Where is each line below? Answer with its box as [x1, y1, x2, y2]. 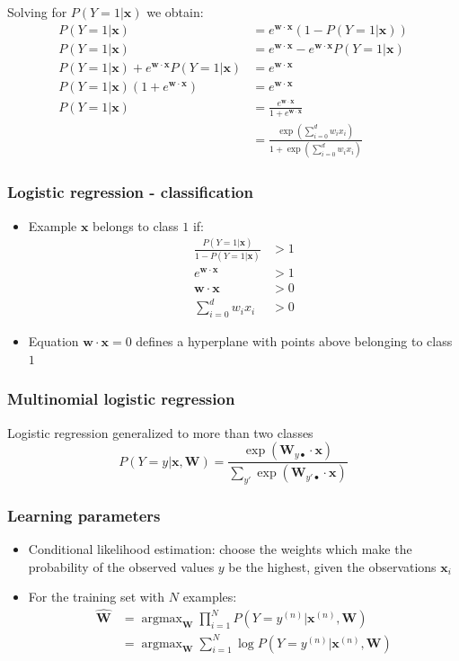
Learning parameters [7, 504, 161, 526]
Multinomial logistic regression [7, 388, 235, 410]
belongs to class [93, 216, 179, 235]
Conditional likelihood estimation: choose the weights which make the [28, 540, 412, 558]
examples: [182, 587, 237, 606]
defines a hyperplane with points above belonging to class [136, 332, 453, 351]
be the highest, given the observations [228, 557, 437, 576]
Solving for [7, 3, 67, 21]
